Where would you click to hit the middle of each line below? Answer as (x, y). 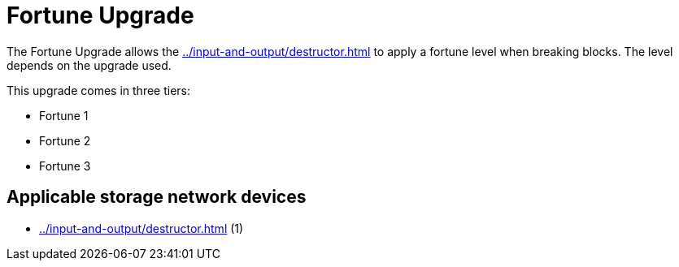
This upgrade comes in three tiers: (99, 90)
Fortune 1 (64, 115)
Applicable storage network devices (157, 197)
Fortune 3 (65, 166)
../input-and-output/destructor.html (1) (141, 228)
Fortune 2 (65, 140)
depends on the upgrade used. (89, 65)
